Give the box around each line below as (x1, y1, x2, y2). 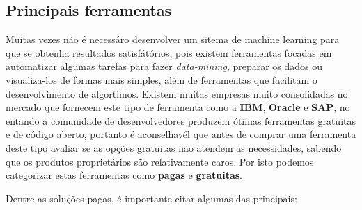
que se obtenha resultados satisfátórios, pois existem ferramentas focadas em (6, 45, 332, 60)
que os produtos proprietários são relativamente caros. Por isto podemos (6, 154, 314, 168)
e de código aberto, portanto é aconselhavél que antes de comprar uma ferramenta (6, 127, 356, 141)
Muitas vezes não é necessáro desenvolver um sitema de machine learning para (6, 32, 340, 46)
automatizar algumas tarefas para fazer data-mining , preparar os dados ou (6, 59, 323, 73)
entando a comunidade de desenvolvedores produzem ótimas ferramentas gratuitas (6, 113, 356, 128)
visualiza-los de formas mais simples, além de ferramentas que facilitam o (6, 72, 317, 87)
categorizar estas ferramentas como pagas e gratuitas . (6, 168, 242, 182)
